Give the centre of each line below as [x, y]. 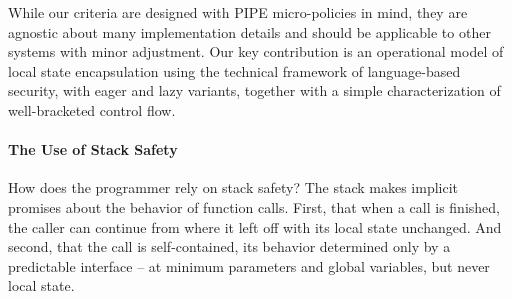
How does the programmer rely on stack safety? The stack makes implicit [233, 187]
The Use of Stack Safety [93, 149]
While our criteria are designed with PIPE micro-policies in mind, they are [238, 12]
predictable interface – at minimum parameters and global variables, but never [249, 265]
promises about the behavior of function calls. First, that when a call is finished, [254, 206]
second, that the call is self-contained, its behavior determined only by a [229, 246]
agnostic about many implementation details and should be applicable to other [249, 31]
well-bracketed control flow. [92, 109]
